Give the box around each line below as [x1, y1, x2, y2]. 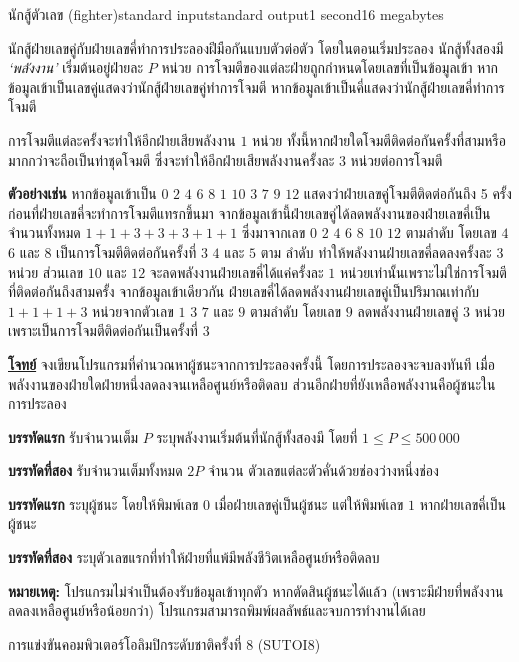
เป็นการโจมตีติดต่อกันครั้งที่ [56, 241, 197, 262]
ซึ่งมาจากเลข [241, 222, 306, 243]
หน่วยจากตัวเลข [92, 300, 174, 321]
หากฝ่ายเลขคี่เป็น [419, 493, 506, 514]
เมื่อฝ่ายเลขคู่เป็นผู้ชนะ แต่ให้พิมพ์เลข [214, 493, 404, 514]
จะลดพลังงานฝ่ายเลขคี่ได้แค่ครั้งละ [149, 261, 324, 282]
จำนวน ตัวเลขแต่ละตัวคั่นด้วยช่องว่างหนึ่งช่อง [207, 460, 439, 481]
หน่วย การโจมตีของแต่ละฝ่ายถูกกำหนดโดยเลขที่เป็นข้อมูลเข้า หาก [161, 57, 498, 78]
